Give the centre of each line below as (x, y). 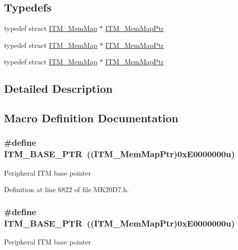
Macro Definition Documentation (91, 118)
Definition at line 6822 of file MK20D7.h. (66, 189)
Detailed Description (59, 89)
